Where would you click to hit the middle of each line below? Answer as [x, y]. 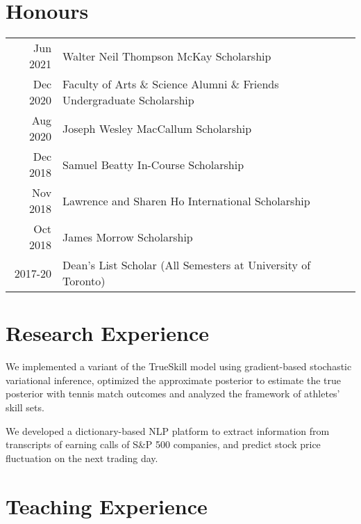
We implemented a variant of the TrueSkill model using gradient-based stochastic [179, 366]
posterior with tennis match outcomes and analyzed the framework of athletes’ [173, 394]
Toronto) [84, 281]
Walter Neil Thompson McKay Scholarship [167, 56]
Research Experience [107, 333]
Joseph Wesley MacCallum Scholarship [157, 128]
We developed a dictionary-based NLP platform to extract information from [168, 430]
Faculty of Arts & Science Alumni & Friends [171, 84]
